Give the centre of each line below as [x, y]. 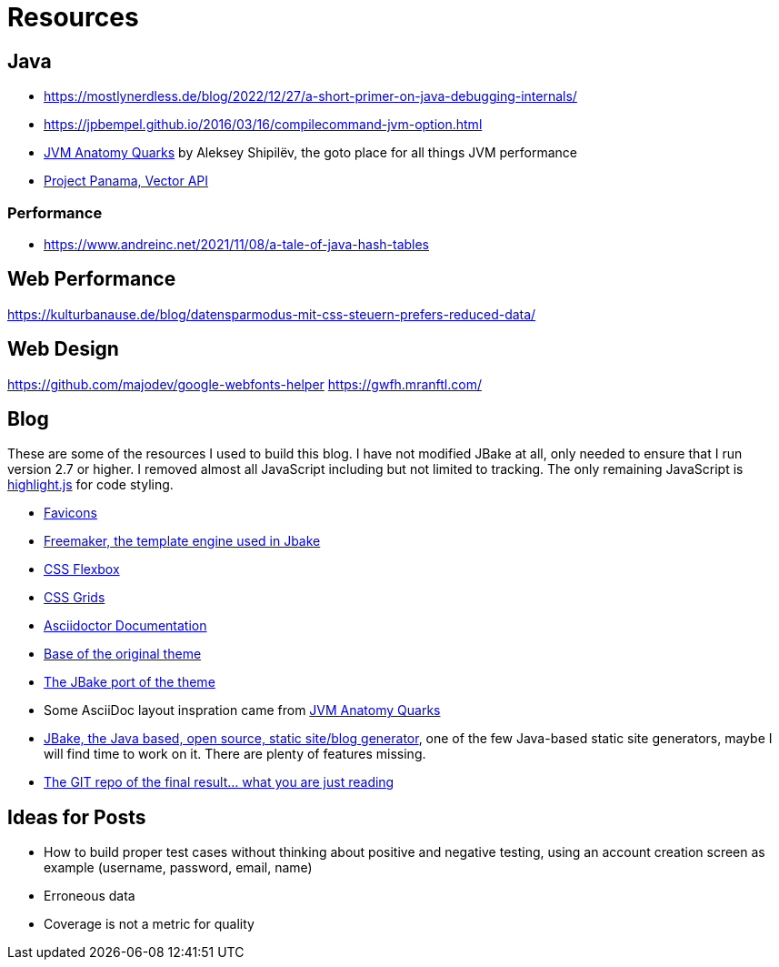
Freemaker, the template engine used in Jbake [182, 541]
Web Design [63, 349]
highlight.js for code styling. [90, 485]
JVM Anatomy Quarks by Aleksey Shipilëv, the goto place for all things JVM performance [310, 153]
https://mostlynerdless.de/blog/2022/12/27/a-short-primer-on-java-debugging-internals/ [310, 96]
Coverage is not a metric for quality [149, 924]
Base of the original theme [123, 654]
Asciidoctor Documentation [125, 626]
